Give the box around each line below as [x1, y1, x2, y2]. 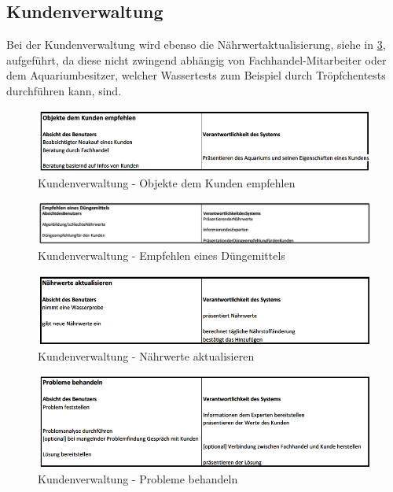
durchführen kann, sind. [6, 82, 122, 98]
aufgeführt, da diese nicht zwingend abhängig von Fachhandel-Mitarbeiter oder [6, 51, 387, 68]
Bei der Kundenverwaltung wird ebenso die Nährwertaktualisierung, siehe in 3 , [6, 36, 386, 53]
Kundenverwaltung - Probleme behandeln [38, 471, 238, 487]
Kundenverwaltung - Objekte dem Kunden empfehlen [38, 175, 296, 191]
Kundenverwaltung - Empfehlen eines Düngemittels [38, 247, 285, 264]
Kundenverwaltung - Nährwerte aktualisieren [38, 348, 255, 364]
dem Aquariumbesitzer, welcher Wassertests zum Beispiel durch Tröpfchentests [6, 67, 386, 83]
